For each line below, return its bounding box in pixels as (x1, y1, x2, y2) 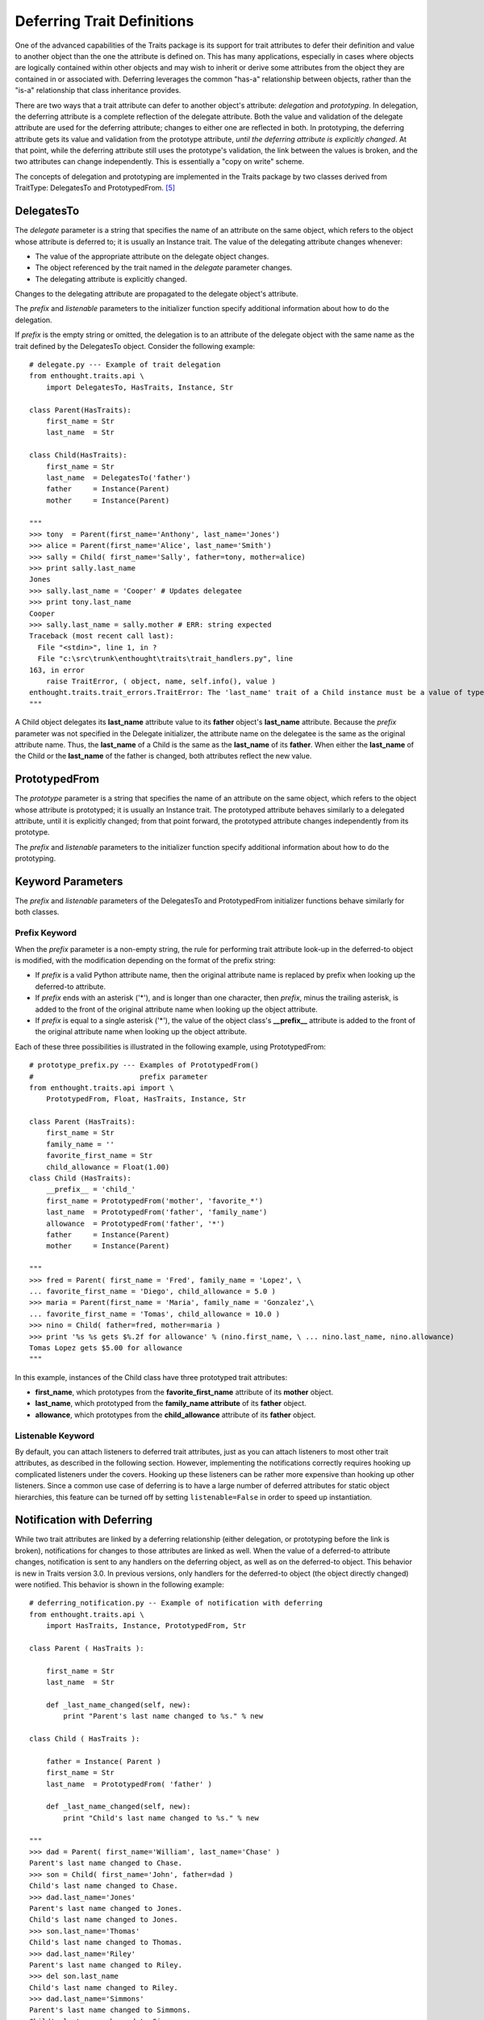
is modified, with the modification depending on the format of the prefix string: (15, 956, 276, 966)
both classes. (15, 907, 60, 917)
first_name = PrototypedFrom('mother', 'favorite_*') (45, 1196, 264, 1206)
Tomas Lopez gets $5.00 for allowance (29, 1343, 183, 1353)
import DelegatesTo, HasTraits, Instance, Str (45, 382, 234, 392)
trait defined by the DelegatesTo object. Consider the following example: (15, 341, 256, 351)
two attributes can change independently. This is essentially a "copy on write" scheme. (15, 157, 305, 166)
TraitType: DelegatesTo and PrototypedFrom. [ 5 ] (15, 183, 176, 193)
